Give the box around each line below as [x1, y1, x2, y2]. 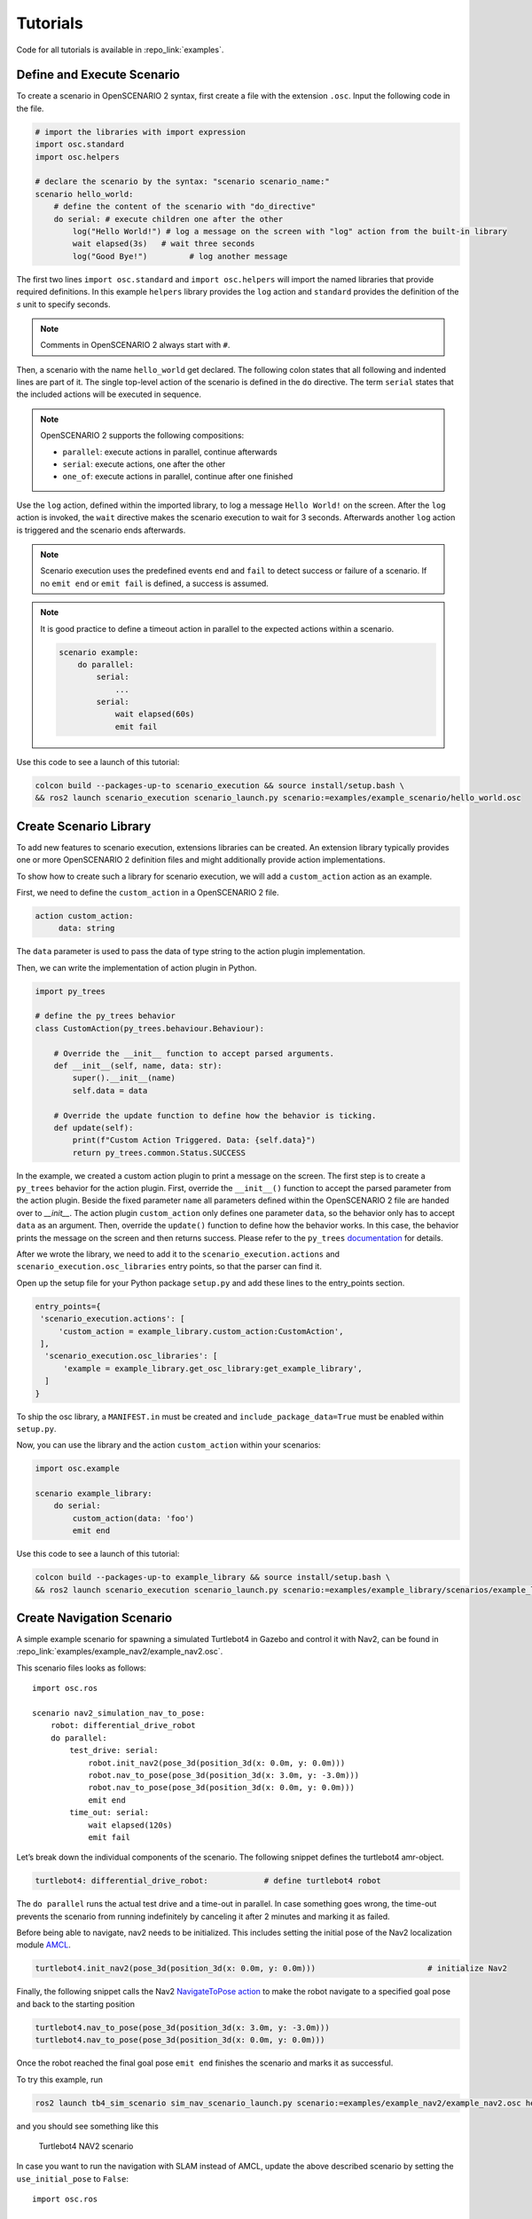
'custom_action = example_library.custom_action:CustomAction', [58, 1326, 344, 1336]
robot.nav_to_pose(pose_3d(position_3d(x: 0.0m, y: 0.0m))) [88, 1782, 355, 1793]
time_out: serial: [69, 1807, 150, 1818]
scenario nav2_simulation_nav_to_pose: [32, 1709, 206, 1718]
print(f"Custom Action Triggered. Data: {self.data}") [72, 1135, 317, 1145]
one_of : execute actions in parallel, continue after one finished [62, 471, 293, 482]
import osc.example [35, 1464, 120, 1473]
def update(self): [53, 1123, 134, 1133]
